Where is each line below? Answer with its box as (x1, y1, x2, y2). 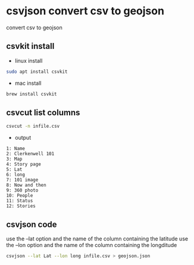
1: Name (6, 146, 26, 152)
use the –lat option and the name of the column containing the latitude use (6, 235, 189, 242)
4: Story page (6, 161, 42, 168)
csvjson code (6, 219, 58, 229)
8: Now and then (6, 182, 46, 189)
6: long (6, 172, 26, 178)
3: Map (6, 156, 23, 162)
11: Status (6, 198, 33, 204)
